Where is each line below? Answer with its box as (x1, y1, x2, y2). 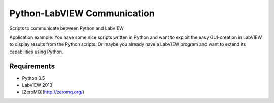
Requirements (9, 62, 55, 70)
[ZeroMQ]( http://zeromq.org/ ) (22, 89, 85, 95)
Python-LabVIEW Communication (9, 8, 155, 19)
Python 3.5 (22, 75, 45, 81)
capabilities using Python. (9, 48, 63, 55)
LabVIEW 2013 (22, 82, 53, 88)
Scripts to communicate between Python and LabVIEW (9, 25, 124, 31)
